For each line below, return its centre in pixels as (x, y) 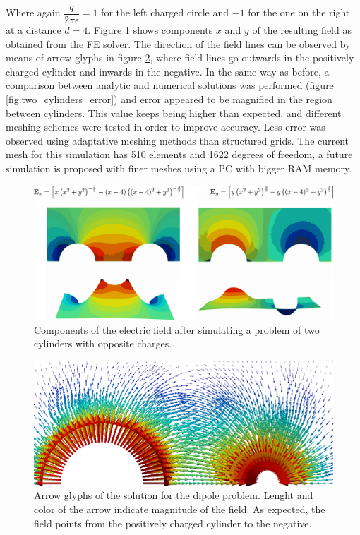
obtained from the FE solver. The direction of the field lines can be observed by (178, 43)
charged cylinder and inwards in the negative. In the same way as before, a (168, 71)
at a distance (34, 30)
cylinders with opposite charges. (103, 343)
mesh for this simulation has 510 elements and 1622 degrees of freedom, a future (179, 154)
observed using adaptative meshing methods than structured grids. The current (178, 140)
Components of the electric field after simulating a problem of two (177, 329)
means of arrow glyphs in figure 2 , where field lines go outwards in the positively (180, 58)
